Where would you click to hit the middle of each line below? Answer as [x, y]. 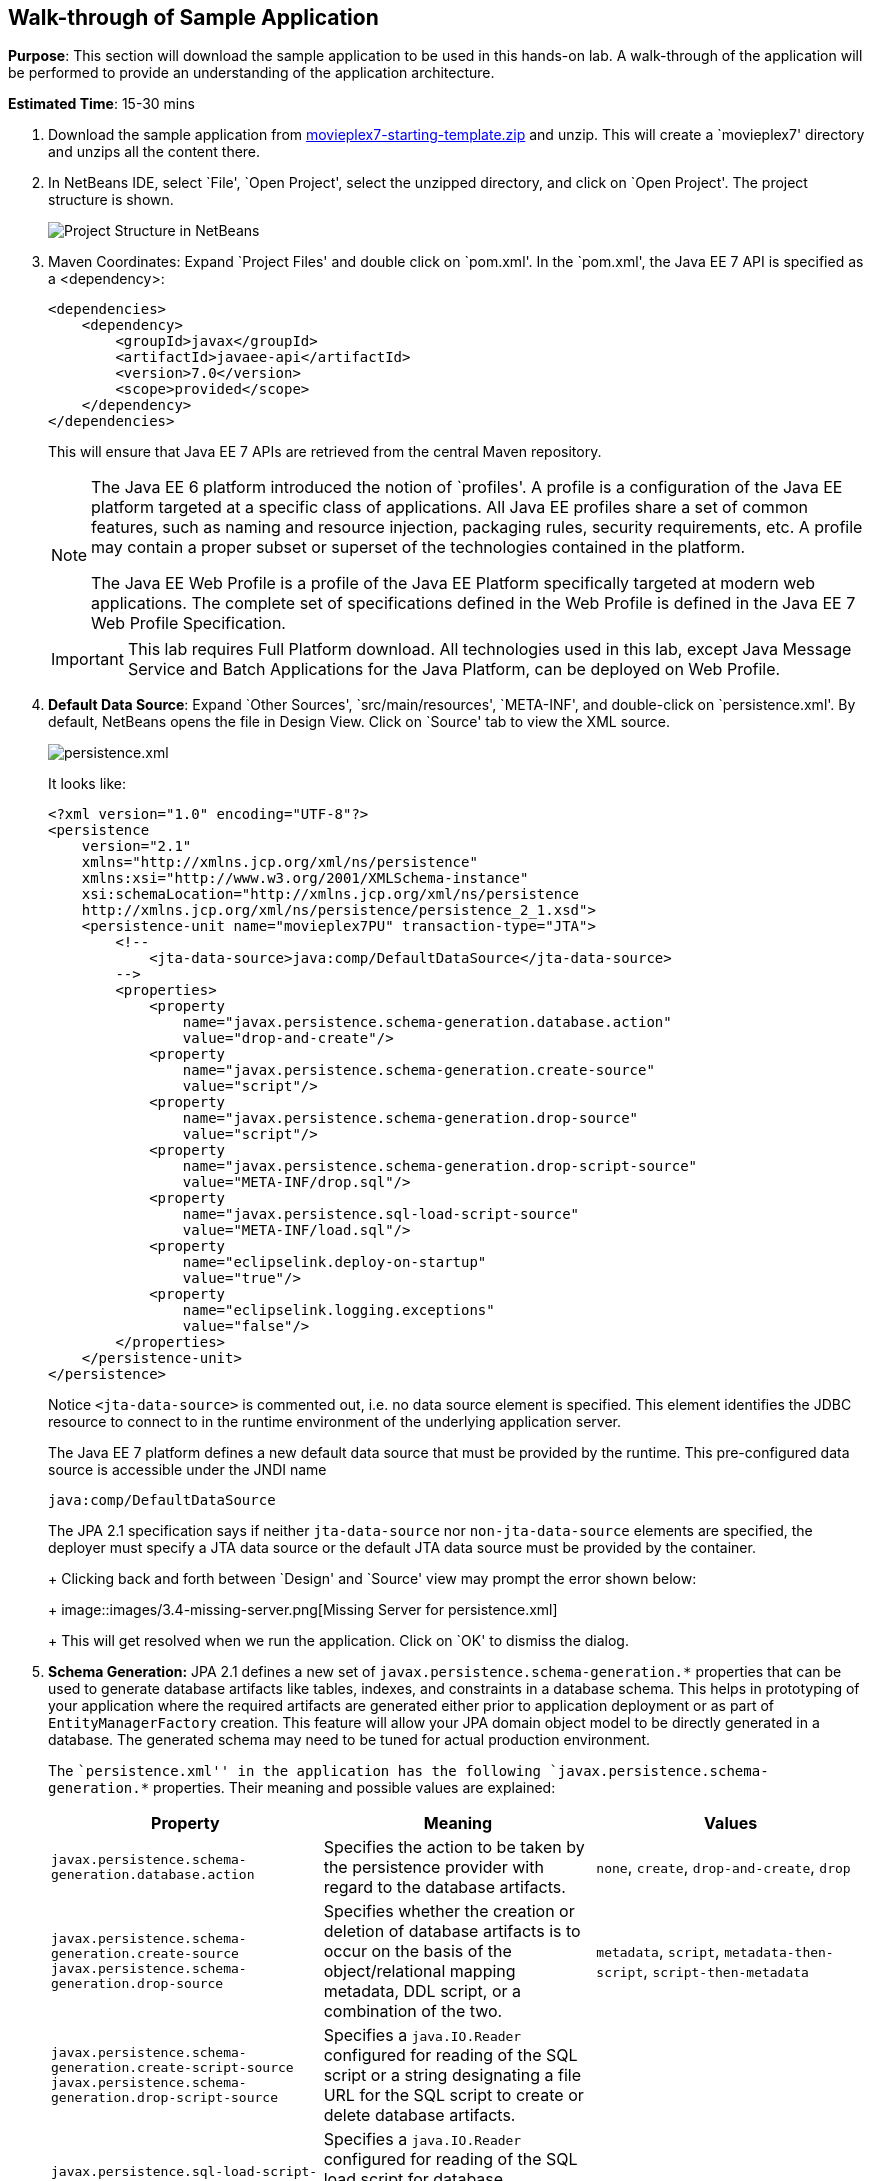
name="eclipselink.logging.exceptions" [338, 1310]
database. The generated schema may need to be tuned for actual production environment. [349, 1740]
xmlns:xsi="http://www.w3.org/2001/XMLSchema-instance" [305, 878]
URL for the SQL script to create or [453, 2095]
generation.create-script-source [172, 2068]
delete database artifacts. [419, 2115]
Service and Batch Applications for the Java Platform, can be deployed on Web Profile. [454, 669]
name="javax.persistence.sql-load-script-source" [381, 1214]
